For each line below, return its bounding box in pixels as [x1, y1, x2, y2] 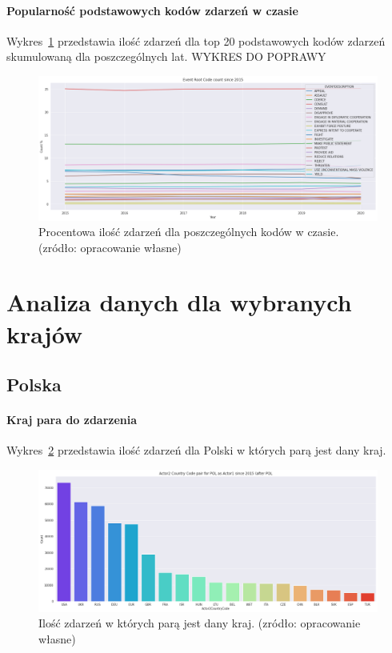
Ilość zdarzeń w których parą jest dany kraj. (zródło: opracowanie [38, 615, 361, 631]
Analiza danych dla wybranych [6, 286, 352, 318]
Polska [6, 372, 62, 397]
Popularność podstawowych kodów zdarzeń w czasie [6, 2, 298, 18]
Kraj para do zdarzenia [6, 411, 138, 428]
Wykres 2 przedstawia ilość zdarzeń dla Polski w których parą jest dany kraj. [6, 442, 386, 459]
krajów [6, 317, 83, 350]
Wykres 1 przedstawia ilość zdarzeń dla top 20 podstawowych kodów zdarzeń [6, 32, 386, 49]
